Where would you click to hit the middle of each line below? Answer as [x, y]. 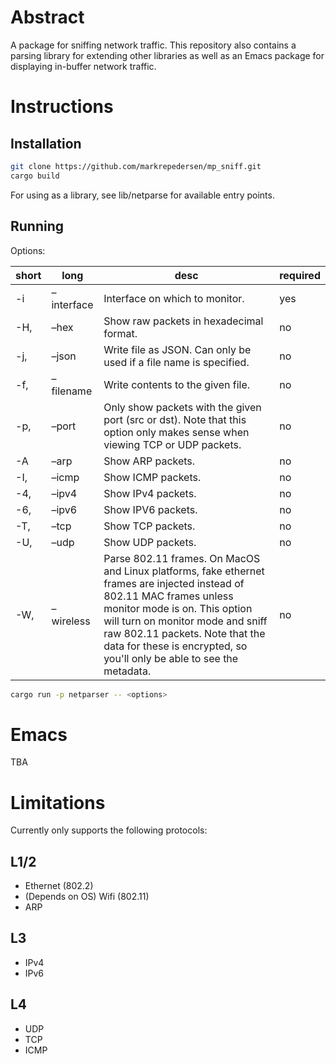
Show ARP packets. [149, 461]
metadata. [127, 671]
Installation [46, 143]
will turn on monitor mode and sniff [185, 621]
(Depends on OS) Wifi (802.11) [87, 897]
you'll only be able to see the [171, 658]
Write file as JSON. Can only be [177, 349]
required [300, 275]
